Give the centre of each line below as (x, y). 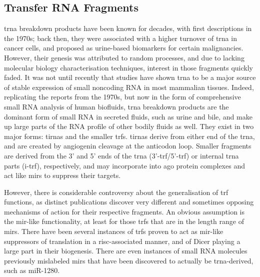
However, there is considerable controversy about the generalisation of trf (116, 192)
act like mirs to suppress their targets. (62, 175)
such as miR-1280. (32, 270)
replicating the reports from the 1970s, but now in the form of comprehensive (122, 97)
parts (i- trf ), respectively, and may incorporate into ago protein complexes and (124, 165)
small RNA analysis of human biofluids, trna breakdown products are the (116, 106)
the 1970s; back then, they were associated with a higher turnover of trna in (120, 38)
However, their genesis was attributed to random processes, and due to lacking (124, 57)
